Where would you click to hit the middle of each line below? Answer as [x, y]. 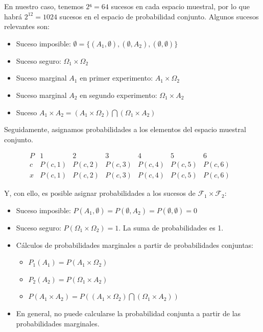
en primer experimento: [116, 78]
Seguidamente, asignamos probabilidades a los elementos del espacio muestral [125, 129]
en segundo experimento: [118, 95]
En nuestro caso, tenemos [44, 6]
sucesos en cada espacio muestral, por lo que [180, 6]
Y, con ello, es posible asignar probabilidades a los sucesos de [100, 193]
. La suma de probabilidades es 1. [171, 228]
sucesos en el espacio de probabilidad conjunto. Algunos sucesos [159, 16]
